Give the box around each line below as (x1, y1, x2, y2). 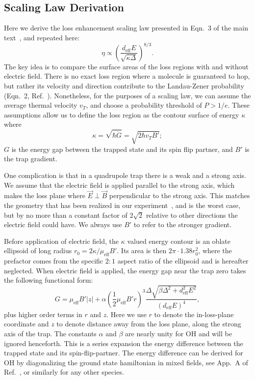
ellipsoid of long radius (4, 245, 72, 256)
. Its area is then (117, 245, 167, 256)
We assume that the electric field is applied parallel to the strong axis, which (4, 179, 235, 190)
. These (228, 100, 250, 110)
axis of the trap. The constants (4, 328, 97, 339)
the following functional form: (4, 275, 93, 285)
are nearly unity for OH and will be (125, 328, 232, 339)
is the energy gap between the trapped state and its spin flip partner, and (11, 144, 233, 154)
